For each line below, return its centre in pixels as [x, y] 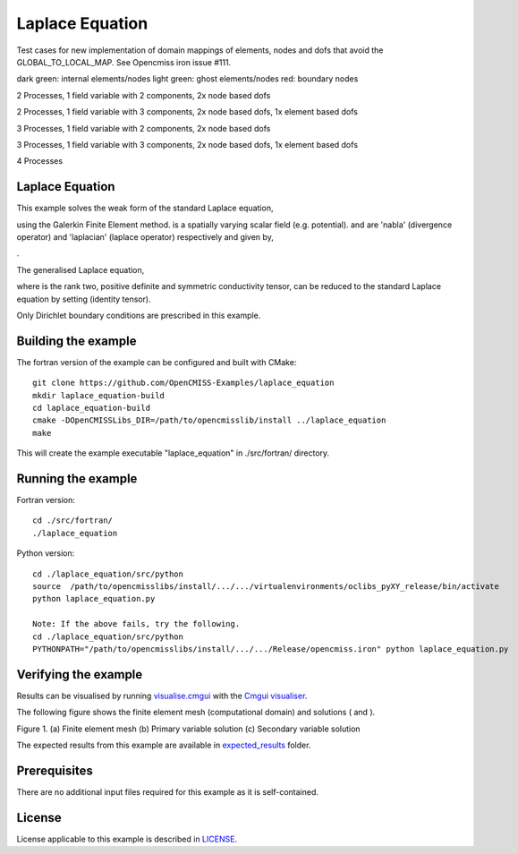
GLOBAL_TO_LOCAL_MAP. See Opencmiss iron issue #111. [124, 62]
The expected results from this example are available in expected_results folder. [164, 745]
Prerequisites [55, 770]
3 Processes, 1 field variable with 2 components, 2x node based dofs [144, 128]
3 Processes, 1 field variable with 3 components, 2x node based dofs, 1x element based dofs [187, 144]
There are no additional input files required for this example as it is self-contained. [168, 791]
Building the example [76, 341]
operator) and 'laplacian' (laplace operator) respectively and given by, [145, 236]
